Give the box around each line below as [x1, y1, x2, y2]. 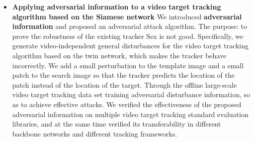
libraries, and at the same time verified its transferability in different [12, 119, 221, 129]
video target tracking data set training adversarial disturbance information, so [12, 89, 250, 100]
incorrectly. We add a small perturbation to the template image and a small [12, 60, 244, 70]
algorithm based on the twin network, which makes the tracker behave [12, 50, 227, 60]
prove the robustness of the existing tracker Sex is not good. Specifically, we [12, 30, 244, 41]
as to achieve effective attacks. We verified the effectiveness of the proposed [12, 99, 242, 109]
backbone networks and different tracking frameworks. [12, 128, 177, 139]
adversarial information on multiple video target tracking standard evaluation [12, 109, 249, 119]
